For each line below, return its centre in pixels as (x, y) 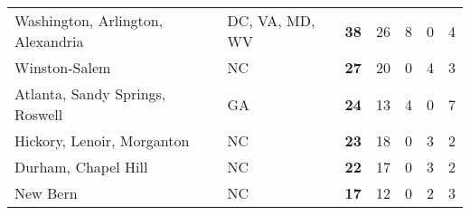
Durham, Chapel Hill (81, 167)
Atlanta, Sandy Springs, (90, 93)
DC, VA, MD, (271, 20)
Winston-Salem (63, 67)
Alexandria (49, 41)
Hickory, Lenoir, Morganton (102, 140)
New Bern (46, 193)
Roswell (39, 114)
